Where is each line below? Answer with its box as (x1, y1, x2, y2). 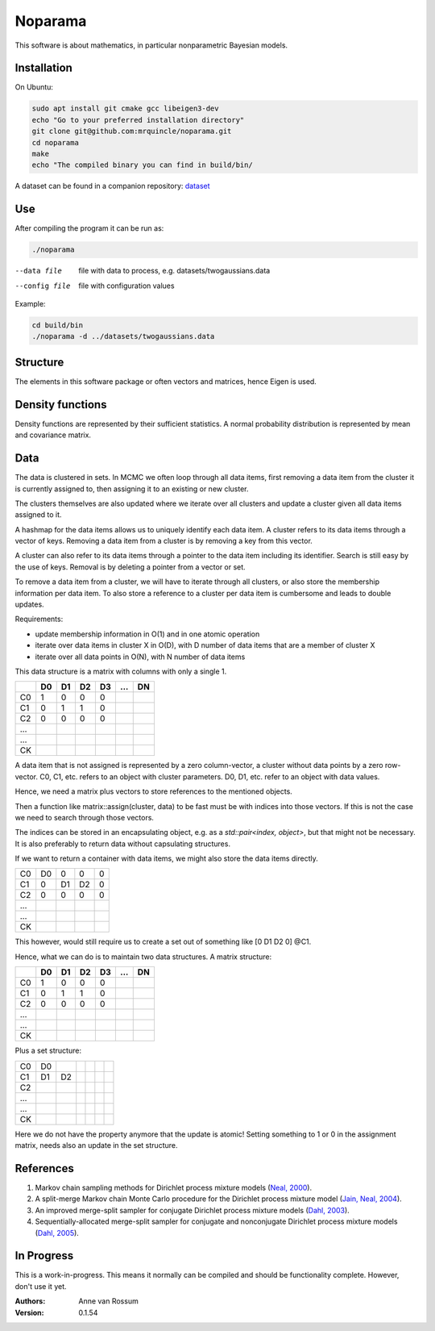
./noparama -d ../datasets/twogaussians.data (31, 332, 215, 341)
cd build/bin (31, 321, 84, 330)
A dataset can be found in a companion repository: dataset (14, 181, 210, 191)
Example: (14, 299, 46, 309)
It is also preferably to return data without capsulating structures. (14, 839, 231, 849)
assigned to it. (14, 510, 62, 519)
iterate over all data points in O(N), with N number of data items (35, 652, 246, 661)
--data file (14, 266, 62, 276)
